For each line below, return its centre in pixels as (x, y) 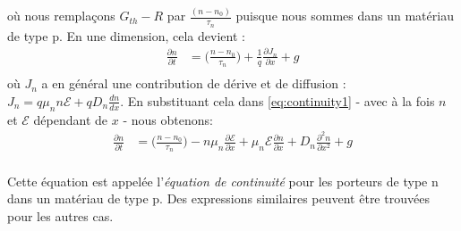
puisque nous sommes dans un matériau (345, 16)
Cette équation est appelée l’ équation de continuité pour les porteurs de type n (223, 181)
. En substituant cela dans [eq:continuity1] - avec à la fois (277, 100)
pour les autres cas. (60, 215)
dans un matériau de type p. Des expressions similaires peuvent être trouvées (218, 198)
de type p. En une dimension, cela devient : (126, 35)
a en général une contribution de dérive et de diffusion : (194, 83)
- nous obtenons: (168, 119)
